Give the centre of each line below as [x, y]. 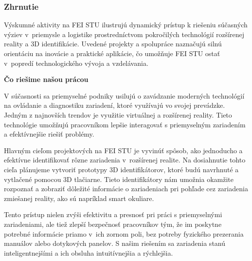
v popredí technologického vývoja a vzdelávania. [76, 63]
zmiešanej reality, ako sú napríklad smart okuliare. [79, 198]
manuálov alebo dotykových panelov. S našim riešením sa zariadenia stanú [115, 243]
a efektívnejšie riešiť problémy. [49, 134]
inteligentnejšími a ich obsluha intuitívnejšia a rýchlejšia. [89, 252]
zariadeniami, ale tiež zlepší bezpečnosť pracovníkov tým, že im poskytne [113, 224]
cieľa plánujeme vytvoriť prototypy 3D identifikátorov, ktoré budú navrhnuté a [121, 169]
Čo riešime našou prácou [46, 79]
